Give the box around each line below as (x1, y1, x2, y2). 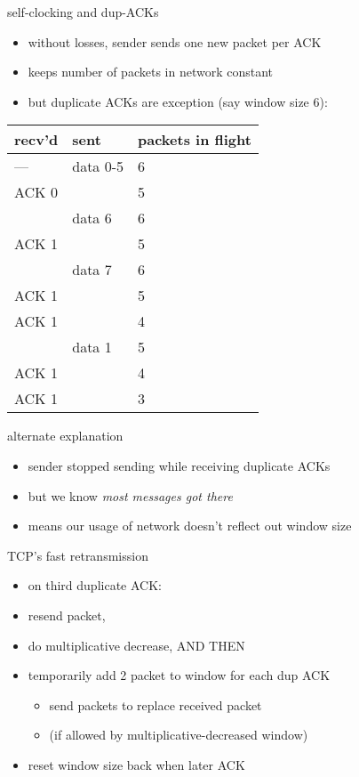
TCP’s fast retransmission (7, 546, 148, 564)
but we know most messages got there (28, 486, 233, 505)
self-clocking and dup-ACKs (7, 3, 159, 20)
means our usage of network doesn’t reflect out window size (28, 516, 352, 535)
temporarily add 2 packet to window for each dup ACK (28, 666, 331, 684)
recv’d (14, 129, 59, 150)
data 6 (72, 207, 112, 229)
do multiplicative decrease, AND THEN (28, 635, 245, 654)
